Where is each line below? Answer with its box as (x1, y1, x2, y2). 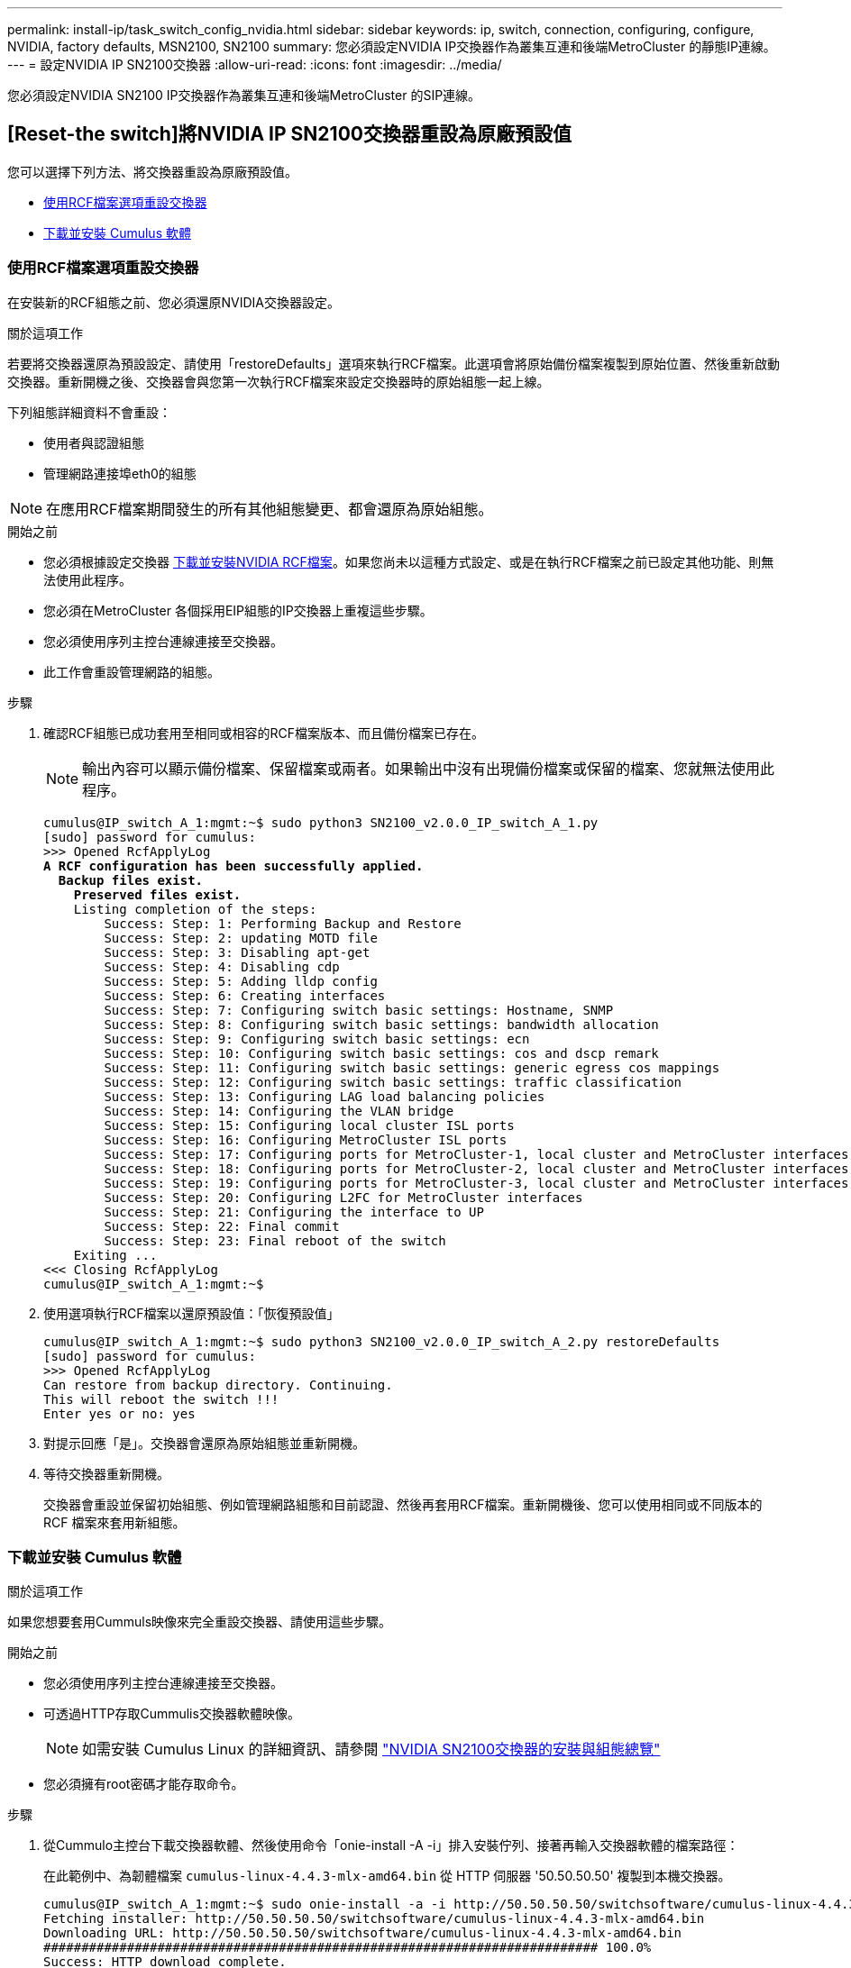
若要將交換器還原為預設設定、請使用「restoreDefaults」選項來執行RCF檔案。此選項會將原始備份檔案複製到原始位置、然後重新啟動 (7, 355, 780, 371)
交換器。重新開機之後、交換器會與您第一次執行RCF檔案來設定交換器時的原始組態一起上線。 (7, 373, 550, 389)
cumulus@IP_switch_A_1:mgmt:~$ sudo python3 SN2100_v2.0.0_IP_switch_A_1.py (43, 815, 599, 830)
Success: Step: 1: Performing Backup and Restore (104, 916, 462, 931)
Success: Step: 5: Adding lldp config (104, 973, 378, 989)
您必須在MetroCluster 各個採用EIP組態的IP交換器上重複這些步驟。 (43, 602, 433, 618)
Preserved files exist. (73, 887, 242, 902)
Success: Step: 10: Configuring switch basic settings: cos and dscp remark (104, 1045, 659, 1061)
